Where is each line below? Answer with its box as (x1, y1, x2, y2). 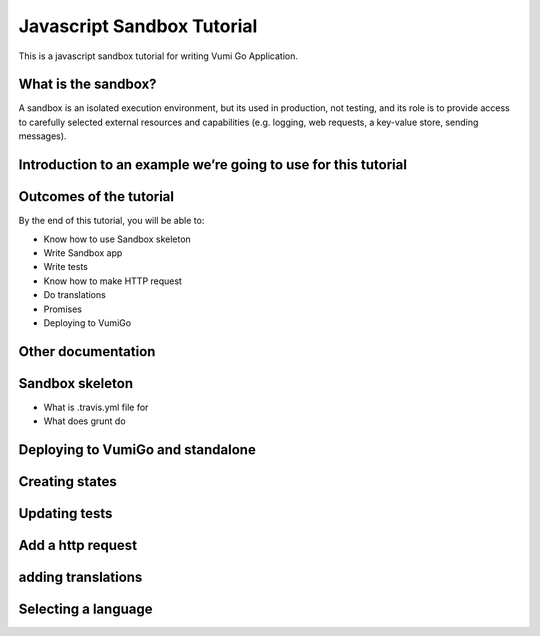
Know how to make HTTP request (43, 275, 182, 287)
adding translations (18, 569, 143, 586)
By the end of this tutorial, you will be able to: (18, 215, 205, 227)
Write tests (43, 261, 89, 273)
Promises (43, 303, 82, 315)
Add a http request (18, 537, 138, 554)
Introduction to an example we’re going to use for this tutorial (18, 156, 407, 174)
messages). (18, 130, 67, 142)
